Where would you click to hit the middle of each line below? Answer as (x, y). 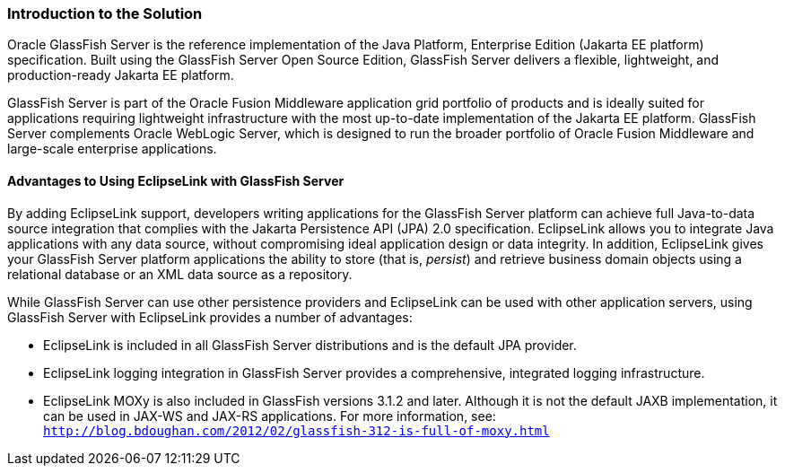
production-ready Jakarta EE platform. (121, 75)
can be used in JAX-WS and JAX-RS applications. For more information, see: (270, 416)
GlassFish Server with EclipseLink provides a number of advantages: (210, 317)
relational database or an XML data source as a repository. (180, 274)
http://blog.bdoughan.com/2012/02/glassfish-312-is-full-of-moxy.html (297, 430)
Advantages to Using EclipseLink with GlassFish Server (176, 180)
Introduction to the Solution (105, 13)
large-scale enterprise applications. (112, 149)
